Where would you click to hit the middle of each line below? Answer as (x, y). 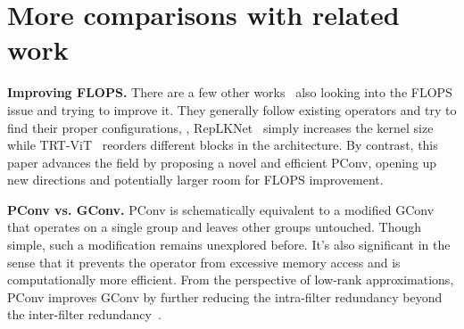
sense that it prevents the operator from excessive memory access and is (204, 262)
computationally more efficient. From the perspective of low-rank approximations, (231, 280)
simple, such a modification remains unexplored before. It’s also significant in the (229, 245)
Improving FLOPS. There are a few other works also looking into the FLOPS (230, 92)
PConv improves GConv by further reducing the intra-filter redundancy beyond (225, 296)
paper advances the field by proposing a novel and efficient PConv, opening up (222, 162)
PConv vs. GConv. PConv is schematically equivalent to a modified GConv (221, 209)
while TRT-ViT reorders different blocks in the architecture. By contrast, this (223, 145)
